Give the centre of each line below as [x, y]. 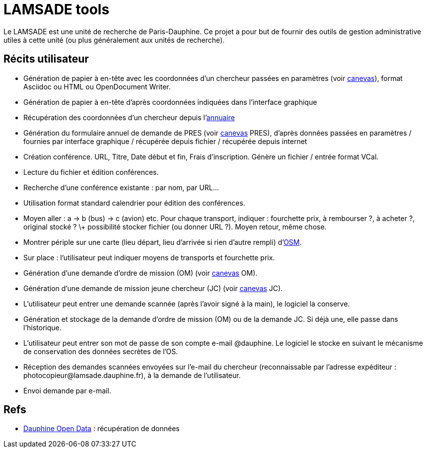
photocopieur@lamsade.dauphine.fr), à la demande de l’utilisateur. [132, 375]
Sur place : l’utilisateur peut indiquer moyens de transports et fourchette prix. [149, 257]
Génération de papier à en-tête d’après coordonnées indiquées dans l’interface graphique [170, 102]
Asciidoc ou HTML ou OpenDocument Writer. [97, 86]
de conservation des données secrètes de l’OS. [101, 351]
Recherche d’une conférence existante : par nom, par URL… [121, 187]
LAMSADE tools [57, 9]
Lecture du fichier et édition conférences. [91, 172]
